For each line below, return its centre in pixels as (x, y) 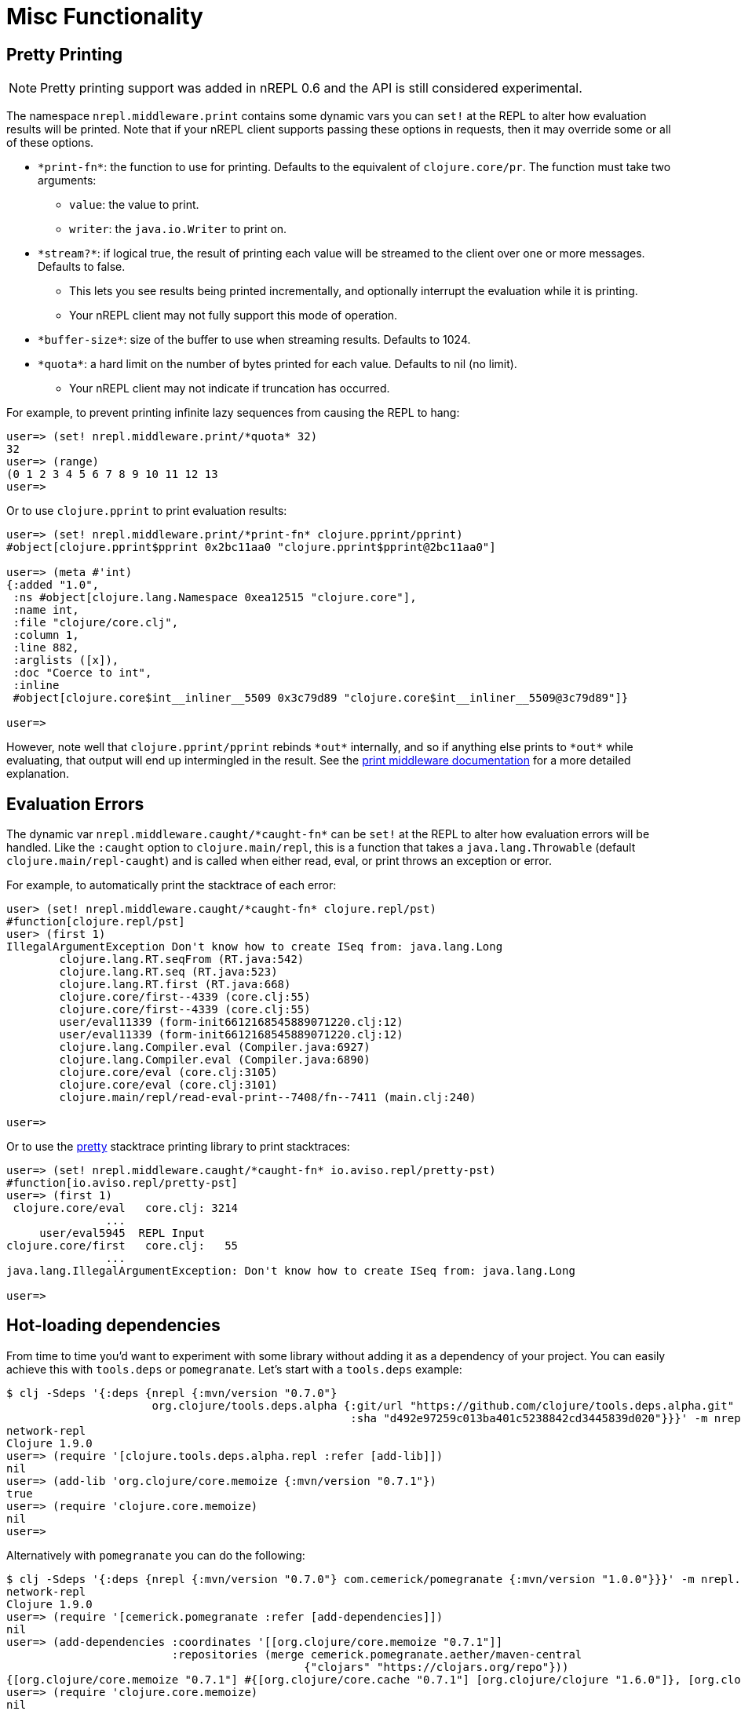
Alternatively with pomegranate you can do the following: (156, 1555)
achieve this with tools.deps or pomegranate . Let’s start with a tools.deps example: (234, 1369)
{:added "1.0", (53, 585)
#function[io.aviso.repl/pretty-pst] (122, 1183)
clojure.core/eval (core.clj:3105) (168, 1073)
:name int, (46, 610)
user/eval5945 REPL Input (122, 1233)
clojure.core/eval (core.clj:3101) (168, 1085)
